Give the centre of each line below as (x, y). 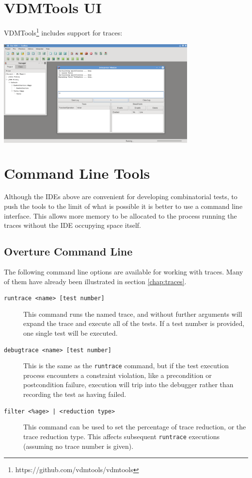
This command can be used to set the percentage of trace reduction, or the (135, 427)
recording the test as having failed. (75, 394)
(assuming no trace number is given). (79, 446)
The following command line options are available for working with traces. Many (124, 271)
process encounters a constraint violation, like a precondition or (118, 375)
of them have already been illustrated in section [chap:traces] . (95, 281)
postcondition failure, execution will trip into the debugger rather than (128, 384)
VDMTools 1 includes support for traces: (63, 32)
